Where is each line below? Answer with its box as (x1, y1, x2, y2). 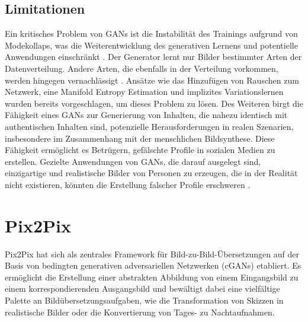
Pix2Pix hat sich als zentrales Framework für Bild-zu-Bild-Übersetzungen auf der (5, 247, 299, 260)
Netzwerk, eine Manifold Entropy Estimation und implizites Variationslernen (5, 85, 284, 98)
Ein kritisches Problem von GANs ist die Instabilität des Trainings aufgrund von (5, 27, 298, 40)
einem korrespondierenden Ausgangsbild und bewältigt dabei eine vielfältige (5, 282, 280, 295)
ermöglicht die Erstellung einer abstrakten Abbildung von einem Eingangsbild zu (5, 270, 299, 283)
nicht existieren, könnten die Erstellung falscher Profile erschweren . (5, 178, 251, 190)
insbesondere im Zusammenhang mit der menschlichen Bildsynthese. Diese (5, 132, 275, 144)
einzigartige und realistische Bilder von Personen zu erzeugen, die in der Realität (5, 167, 298, 179)
